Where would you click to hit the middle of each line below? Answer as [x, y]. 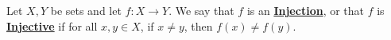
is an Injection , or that [306, 10]
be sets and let [86, 10]
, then [198, 25]
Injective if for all [52, 25]
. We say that [201, 10]
